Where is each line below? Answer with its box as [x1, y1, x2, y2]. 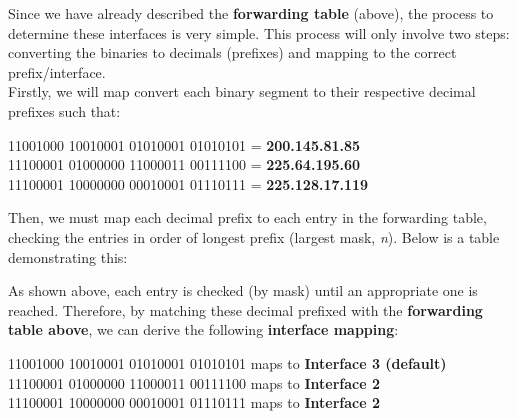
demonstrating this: [8, 246, 128, 267]
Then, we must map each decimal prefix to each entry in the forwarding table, [8, 207, 487, 228]
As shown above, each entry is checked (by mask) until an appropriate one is [8, 280, 478, 301]
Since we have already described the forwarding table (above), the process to [8, 3, 494, 23]
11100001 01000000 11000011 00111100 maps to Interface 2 [8, 372, 380, 393]
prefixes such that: [8, 100, 121, 121]
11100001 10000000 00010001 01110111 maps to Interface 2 [8, 392, 380, 413]
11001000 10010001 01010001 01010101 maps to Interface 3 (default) [8, 352, 447, 373]
